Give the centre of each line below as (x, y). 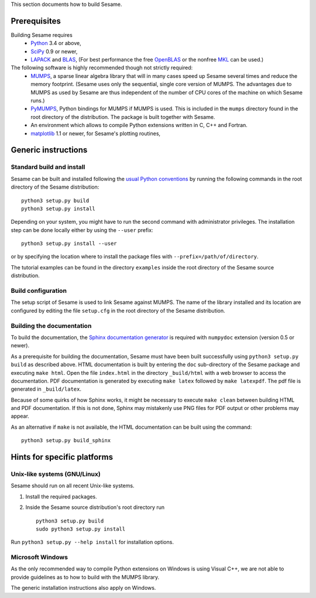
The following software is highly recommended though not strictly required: (102, 68)
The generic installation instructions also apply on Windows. (83, 588)
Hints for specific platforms (62, 457)
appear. (20, 416)
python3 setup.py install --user (69, 244)
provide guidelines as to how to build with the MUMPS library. (85, 577)
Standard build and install (48, 167)
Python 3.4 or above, (56, 43)
